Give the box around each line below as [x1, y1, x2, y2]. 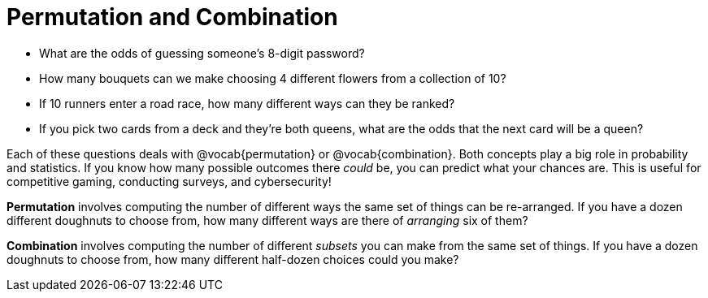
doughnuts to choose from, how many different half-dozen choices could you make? [7, 252, 459, 266]
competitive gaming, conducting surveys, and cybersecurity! [7, 174, 332, 188]
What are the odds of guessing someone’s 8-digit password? [39, 45, 365, 60]
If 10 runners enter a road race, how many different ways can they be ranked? [39, 96, 455, 110]
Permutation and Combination [7, 3, 338, 31]
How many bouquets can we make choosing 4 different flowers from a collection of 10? [39, 71, 506, 85]
